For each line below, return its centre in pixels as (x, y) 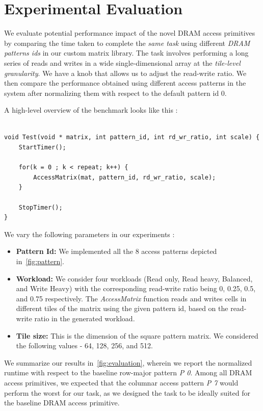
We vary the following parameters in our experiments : (89, 234)
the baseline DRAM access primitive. (62, 403)
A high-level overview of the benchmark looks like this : (91, 110)
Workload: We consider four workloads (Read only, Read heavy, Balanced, (134, 278)
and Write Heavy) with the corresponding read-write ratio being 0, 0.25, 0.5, (136, 288)
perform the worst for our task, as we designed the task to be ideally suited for (127, 392)
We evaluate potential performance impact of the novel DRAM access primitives (130, 33)
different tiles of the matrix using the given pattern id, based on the (122, 308)
